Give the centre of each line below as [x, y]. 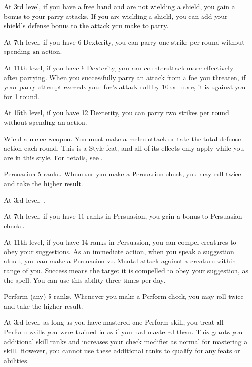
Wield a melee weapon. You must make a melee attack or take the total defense [123, 138]
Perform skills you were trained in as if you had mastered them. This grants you [123, 332]
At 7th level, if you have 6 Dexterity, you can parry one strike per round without [124, 42]
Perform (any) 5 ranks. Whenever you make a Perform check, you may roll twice [124, 296]
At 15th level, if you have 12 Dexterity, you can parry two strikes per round [117, 113]
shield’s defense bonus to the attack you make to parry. [86, 26]
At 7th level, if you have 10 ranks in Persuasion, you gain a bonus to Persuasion [123, 216]
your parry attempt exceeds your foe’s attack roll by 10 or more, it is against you [125, 87]
